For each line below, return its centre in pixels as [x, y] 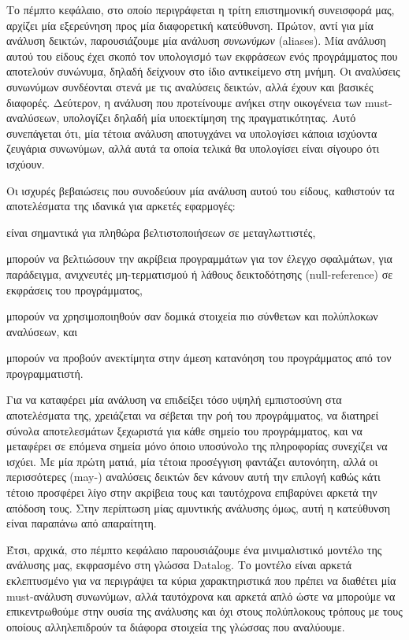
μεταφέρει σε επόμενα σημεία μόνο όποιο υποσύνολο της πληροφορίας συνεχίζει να [197, 446]
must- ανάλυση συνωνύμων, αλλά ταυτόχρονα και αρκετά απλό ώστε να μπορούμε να [201, 596]
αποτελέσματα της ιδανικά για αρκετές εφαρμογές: [121, 206]
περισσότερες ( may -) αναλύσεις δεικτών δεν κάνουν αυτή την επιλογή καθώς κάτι [193, 477]
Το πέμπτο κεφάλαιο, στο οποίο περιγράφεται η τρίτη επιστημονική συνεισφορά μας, [201, 9]
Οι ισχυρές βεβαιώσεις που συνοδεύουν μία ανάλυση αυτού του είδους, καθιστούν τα [201, 190]
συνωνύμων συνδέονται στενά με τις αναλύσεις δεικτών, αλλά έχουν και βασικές [190, 86]
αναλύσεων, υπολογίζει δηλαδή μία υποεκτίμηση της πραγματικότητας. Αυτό [181, 118]
